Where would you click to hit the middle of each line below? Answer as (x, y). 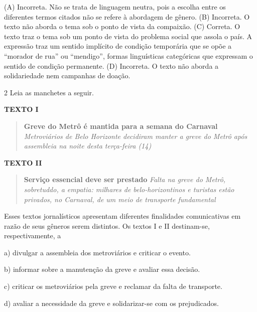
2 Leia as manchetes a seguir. (49, 92)
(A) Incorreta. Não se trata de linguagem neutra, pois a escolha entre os (115, 7)
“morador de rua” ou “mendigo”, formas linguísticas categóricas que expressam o (128, 55)
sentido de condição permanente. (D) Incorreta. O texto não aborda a (111, 65)
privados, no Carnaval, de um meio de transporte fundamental (120, 199)
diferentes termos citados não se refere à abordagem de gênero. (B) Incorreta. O (127, 16)
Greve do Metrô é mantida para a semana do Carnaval (121, 126)
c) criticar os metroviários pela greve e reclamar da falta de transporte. (113, 286)
